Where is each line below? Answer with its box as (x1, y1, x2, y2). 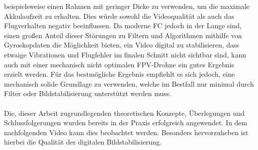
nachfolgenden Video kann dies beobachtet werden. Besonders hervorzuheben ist (4, 127, 249, 137)
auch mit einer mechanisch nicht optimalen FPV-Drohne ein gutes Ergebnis (4, 59, 235, 69)
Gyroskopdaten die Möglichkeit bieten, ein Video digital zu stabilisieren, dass (4, 40, 240, 50)
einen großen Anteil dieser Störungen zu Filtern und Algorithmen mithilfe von (4, 30, 242, 40)
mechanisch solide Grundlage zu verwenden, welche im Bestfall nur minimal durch (4, 78, 254, 89)
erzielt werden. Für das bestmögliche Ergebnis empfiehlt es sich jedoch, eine (4, 69, 235, 79)
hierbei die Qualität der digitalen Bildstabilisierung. (4, 137, 162, 147)
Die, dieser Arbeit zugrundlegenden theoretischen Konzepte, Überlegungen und (4, 107, 245, 118)
